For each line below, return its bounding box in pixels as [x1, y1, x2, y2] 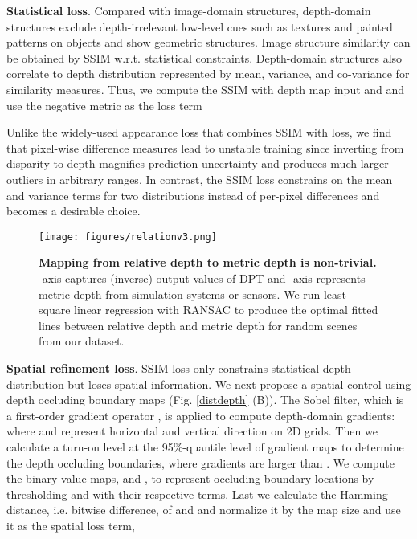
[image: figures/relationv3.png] [39, 231, 217, 243]
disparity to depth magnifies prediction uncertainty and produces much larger [6, 155, 389, 172]
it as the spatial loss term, [6, 517, 135, 533]
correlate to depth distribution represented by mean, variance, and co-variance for [6, 65, 410, 82]
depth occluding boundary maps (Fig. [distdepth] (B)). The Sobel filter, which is [6, 391, 404, 408]
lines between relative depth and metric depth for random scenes [39, 316, 358, 333]
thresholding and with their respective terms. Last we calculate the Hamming [6, 485, 388, 502]
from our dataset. [39, 333, 125, 349]
